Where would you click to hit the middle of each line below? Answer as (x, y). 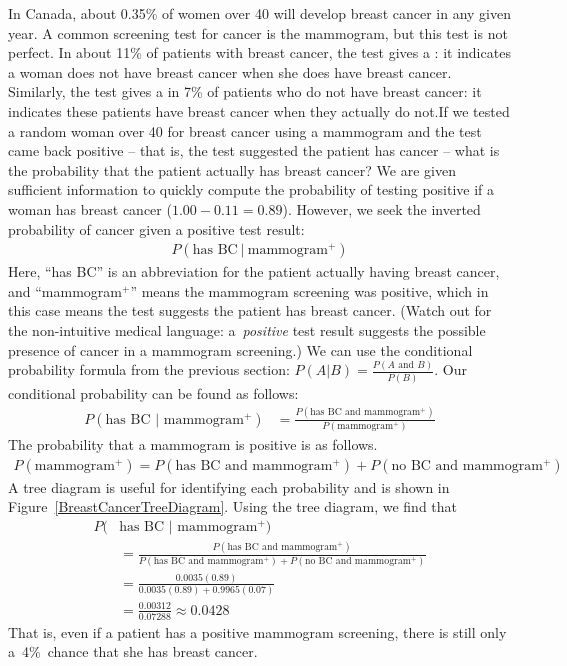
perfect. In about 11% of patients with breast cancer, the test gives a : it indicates (259, 52)
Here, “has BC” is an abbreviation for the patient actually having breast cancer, (254, 271)
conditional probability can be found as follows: (153, 392)
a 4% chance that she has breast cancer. (133, 651)
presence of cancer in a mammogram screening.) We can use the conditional (240, 349)
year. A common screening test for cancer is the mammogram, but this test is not (258, 32)
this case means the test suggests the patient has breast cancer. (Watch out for (250, 310)
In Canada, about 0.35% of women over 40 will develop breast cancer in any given (260, 13)
